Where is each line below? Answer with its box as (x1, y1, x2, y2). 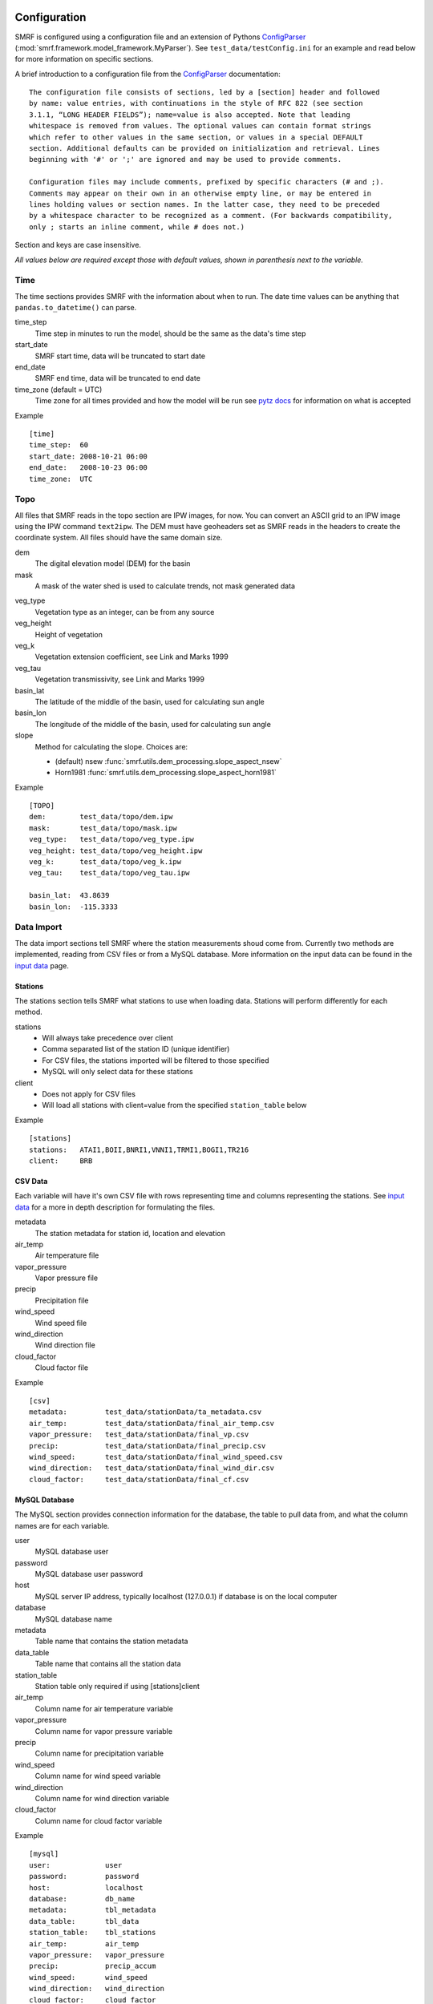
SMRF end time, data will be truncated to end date (34, 374, 200, 383)
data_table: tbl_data (29, 1917, 140, 1925)
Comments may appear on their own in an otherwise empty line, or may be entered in (29, 188, 372, 198)
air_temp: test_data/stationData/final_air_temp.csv (29, 1419, 274, 1428)
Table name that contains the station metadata (34, 1636, 188, 1646)
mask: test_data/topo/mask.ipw (29, 823, 178, 833)
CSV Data (14, 1176, 48, 1186)
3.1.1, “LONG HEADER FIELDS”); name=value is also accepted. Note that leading (29, 110, 350, 119)
